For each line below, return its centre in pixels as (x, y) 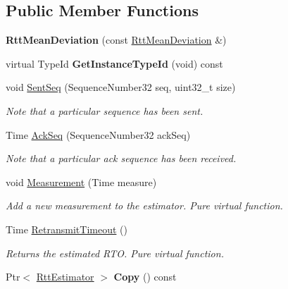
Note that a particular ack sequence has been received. (121, 158)
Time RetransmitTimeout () (67, 229)
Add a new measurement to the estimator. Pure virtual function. (144, 205)
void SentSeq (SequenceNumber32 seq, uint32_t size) (121, 87)
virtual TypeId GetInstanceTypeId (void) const (114, 63)
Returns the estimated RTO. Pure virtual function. (115, 253)
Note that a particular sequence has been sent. (105, 110)
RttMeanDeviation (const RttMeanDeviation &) (116, 40)
